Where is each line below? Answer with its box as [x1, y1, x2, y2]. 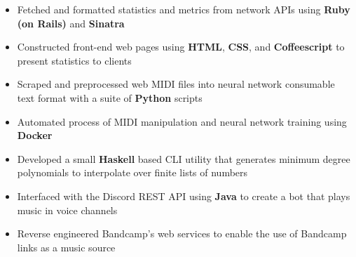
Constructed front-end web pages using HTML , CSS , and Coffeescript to [17, 39, 345, 54]
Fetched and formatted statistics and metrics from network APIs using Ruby [17, 2, 350, 16]
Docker [17, 128, 53, 143]
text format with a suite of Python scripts [17, 90, 203, 105]
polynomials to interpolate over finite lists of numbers [17, 165, 248, 180]
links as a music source [17, 239, 116, 254]
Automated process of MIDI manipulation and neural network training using [17, 114, 347, 128]
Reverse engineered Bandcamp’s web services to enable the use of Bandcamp [17, 226, 347, 241]
